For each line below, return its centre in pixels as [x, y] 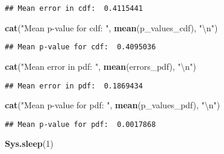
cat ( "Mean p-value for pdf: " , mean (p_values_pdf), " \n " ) [113, 105]
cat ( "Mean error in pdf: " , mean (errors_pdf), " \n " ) [101, 66]
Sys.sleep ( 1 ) [29, 143]
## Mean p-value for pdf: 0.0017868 [80, 124]
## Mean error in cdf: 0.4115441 [74, 8]
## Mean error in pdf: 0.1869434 [74, 86]
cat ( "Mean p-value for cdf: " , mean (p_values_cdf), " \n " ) [111, 27]
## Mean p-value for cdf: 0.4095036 [80, 47]
